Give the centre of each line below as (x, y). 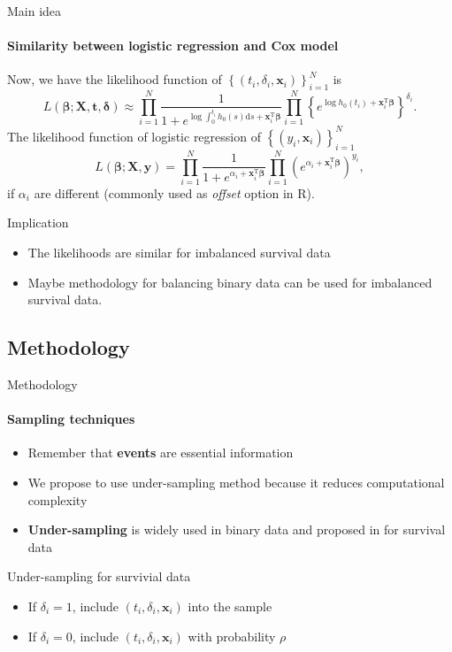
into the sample (230, 606)
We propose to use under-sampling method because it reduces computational (236, 483)
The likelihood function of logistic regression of (134, 136)
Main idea (34, 11)
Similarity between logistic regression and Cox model (173, 46)
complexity (57, 499)
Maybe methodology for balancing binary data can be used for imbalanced (230, 282)
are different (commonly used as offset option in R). (174, 192)
